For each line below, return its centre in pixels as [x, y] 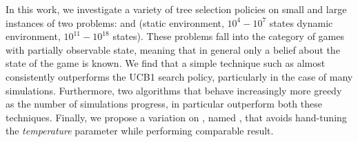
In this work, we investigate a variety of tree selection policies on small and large [176, 9]
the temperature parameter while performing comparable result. [140, 131]
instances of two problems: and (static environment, [115, 22]
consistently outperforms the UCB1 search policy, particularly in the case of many [179, 76]
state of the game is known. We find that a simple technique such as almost [166, 63]
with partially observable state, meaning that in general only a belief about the [173, 49]
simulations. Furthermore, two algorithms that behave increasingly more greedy [174, 90]
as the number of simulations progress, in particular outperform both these [164, 104]
